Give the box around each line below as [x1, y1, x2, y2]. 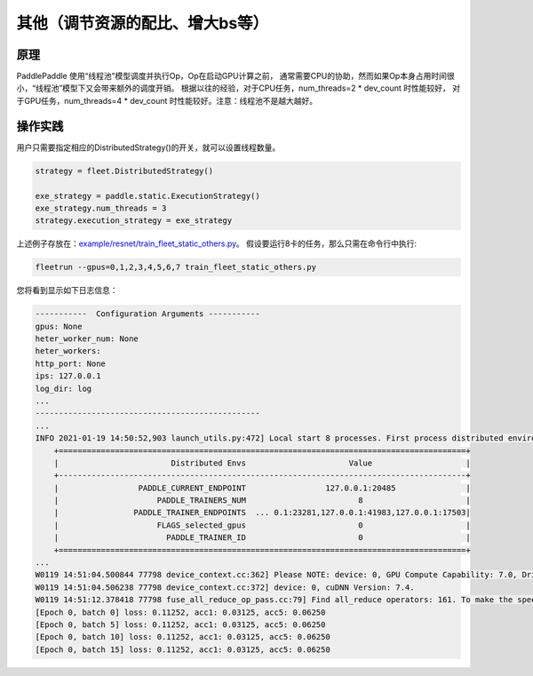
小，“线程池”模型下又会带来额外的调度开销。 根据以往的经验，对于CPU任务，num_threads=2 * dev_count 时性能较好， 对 [16, 83, 461, 93]
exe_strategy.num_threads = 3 [35, 203, 167, 213]
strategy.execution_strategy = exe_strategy [35, 216, 233, 226]
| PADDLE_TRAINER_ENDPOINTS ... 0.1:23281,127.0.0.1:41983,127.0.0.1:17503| [53, 507, 471, 518]
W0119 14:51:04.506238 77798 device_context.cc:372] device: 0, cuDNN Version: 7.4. [35, 582, 415, 592]
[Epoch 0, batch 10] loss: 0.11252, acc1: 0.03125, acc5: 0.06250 [35, 632, 330, 642]
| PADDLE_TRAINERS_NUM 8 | [53, 496, 471, 505]
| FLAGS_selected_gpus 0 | [53, 520, 471, 530]
